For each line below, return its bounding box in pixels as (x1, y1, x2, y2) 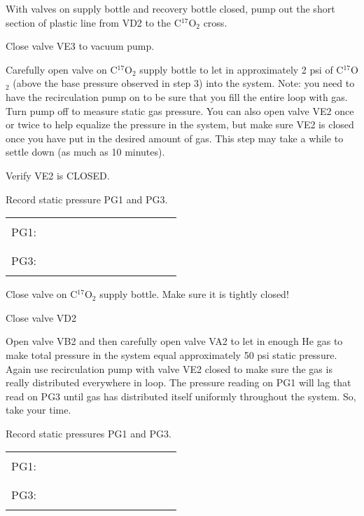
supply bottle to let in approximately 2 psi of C (139, 62, 344, 76)
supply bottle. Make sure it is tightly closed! (99, 287, 289, 301)
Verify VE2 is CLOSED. (6, 168, 110, 182)
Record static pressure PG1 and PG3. (6, 191, 168, 206)
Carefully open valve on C (6, 62, 118, 76)
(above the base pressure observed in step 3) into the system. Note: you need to (13, 76, 355, 90)
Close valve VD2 (6, 310, 76, 325)
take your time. (6, 402, 71, 417)
